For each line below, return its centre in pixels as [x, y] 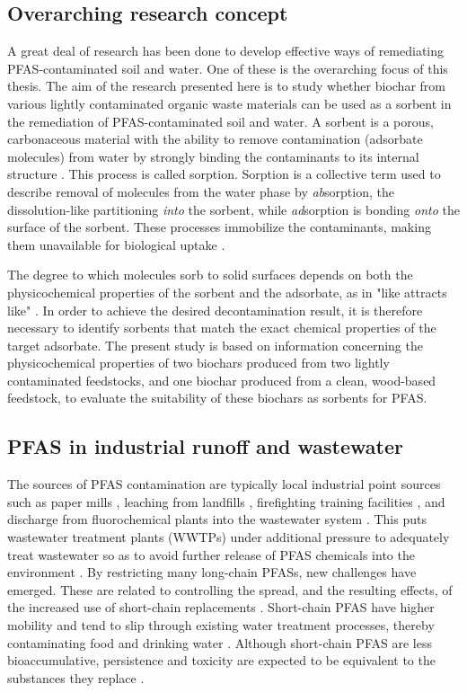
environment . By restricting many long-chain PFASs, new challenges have [212, 572]
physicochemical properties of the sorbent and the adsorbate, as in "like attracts [227, 292]
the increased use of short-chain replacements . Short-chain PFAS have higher [221, 607]
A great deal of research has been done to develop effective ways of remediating [226, 51]
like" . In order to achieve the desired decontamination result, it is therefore [215, 310]
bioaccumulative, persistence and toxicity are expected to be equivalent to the [221, 660]
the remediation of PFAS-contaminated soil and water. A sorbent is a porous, [220, 121]
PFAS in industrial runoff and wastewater [205, 446]
